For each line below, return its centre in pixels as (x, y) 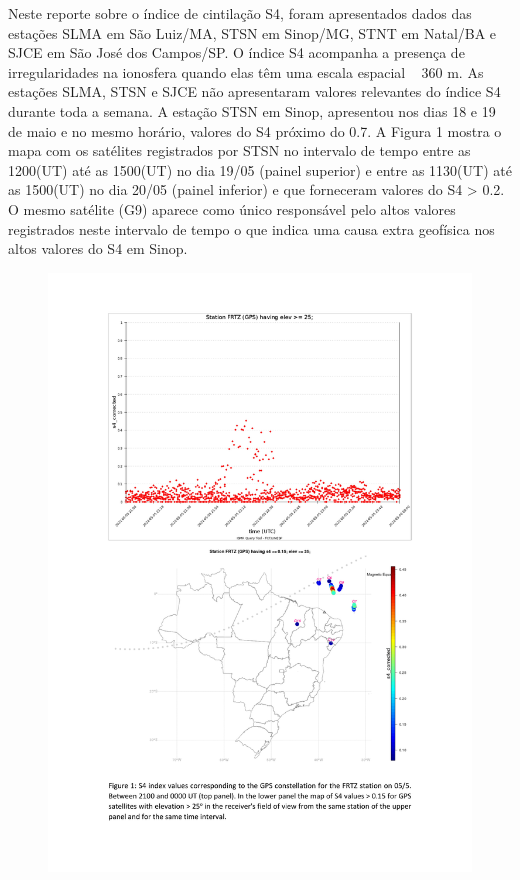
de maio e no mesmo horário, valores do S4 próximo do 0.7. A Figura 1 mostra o (255, 130)
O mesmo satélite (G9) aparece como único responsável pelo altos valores (232, 208)
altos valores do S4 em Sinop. (98, 248)
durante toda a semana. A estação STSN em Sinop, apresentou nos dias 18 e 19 (252, 110)
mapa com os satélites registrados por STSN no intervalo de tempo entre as (239, 150)
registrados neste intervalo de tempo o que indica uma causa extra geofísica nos (251, 228)
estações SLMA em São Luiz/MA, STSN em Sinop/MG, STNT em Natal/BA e (252, 32)
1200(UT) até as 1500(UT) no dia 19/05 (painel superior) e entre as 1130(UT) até (260, 169)
